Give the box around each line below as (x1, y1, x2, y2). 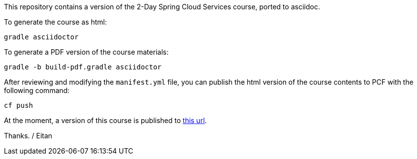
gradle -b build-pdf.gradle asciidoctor (4, 63, 162, 71)
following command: (4, 86, 70, 95)
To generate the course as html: (4, 18, 107, 26)
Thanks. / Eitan (4, 131, 53, 140)
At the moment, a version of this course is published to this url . (4, 116, 207, 125)
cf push (4, 101, 33, 109)
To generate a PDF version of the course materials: (4, 48, 169, 56)
